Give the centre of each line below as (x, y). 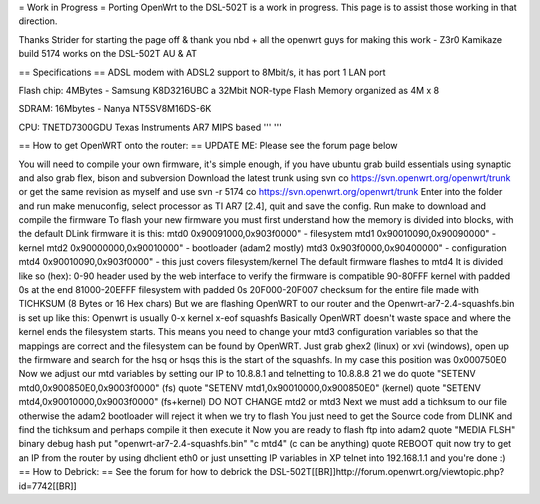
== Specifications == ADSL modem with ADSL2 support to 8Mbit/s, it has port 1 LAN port (202, 72)
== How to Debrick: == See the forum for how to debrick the (143, 472)
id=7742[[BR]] (47, 486)
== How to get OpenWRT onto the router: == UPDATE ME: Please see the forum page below (208, 146)
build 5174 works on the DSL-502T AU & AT (107, 54)
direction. (38, 21)
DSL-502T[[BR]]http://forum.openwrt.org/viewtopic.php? (387, 472)
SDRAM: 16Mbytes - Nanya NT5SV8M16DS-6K (115, 109)
